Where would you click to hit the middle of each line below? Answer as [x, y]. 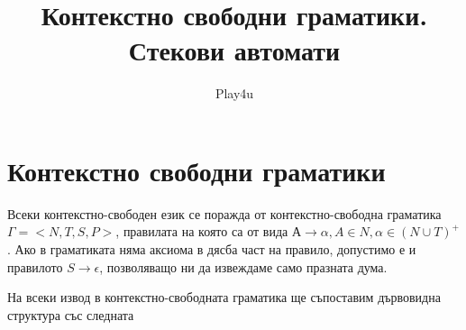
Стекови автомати [234, 50]
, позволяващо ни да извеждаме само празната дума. [243, 266]
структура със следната [71, 314]
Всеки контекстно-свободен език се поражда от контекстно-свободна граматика [224, 213]
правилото [35, 266]
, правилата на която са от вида [202, 231]
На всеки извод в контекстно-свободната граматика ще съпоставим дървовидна [224, 297]
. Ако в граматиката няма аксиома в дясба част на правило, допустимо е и [212, 249]
